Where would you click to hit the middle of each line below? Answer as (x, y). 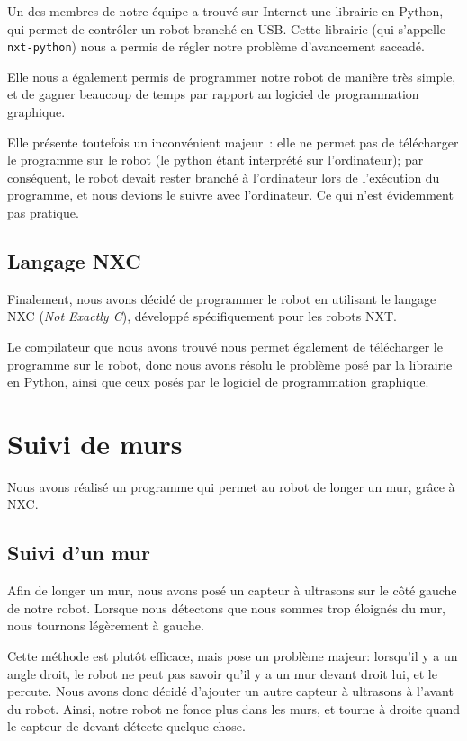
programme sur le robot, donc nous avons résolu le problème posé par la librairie (230, 364)
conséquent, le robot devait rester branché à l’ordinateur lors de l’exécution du (224, 177)
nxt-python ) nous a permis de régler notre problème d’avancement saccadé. (216, 46)
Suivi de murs (95, 443)
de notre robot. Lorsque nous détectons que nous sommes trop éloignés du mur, (227, 607)
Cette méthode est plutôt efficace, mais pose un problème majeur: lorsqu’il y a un (233, 656)
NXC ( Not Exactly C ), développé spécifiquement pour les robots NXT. (202, 316)
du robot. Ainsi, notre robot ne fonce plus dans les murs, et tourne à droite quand (234, 708)
